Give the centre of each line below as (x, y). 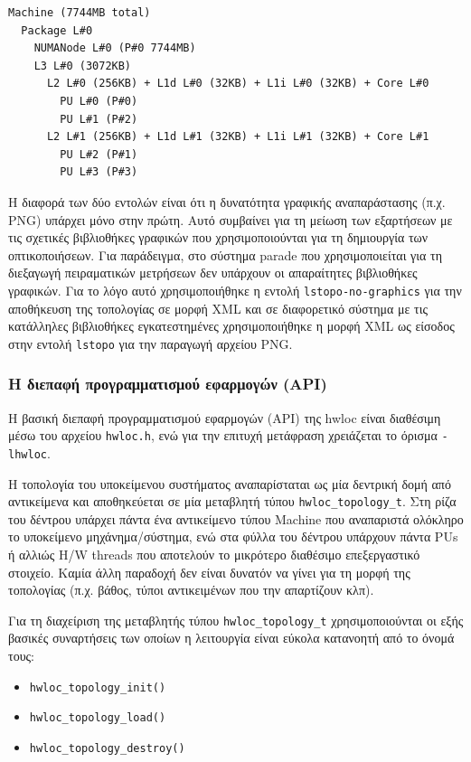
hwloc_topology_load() (98, 718)
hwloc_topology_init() (98, 687)
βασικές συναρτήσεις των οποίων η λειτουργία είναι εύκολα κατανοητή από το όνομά (231, 638)
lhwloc (28, 454)
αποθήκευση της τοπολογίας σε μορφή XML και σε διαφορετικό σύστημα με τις (218, 308)
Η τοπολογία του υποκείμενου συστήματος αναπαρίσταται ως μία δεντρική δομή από (230, 483)
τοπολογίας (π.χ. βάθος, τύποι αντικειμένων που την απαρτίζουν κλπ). (191, 590)
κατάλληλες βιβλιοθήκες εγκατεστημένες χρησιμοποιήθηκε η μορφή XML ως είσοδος (231, 326)
